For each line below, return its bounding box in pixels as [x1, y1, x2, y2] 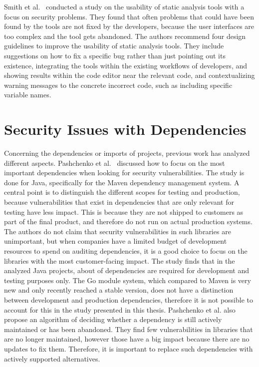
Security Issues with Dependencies [4, 119, 247, 139]
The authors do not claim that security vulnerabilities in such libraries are [4, 226, 231, 236]
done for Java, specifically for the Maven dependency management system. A [4, 177, 240, 187]
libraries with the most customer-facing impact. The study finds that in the [4, 255, 235, 266]
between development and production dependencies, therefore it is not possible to [4, 294, 253, 305]
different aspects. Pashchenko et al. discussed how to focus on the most [4, 157, 225, 168]
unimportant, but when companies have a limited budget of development [4, 236, 227, 246]
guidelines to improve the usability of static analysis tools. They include [4, 40, 224, 51]
